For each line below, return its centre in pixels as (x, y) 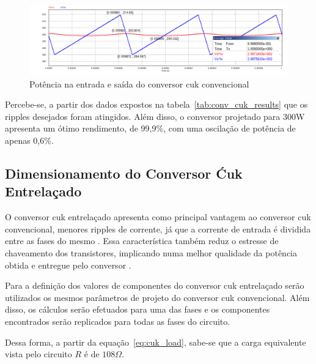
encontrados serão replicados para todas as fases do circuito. (118, 321)
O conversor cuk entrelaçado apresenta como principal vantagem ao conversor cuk (158, 217)
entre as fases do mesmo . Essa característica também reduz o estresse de (142, 241)
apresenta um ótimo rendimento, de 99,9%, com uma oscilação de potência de (150, 128)
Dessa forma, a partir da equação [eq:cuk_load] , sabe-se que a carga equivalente (156, 342)
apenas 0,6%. (29, 140)
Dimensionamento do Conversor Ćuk (124, 173)
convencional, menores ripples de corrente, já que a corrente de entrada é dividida (158, 228)
